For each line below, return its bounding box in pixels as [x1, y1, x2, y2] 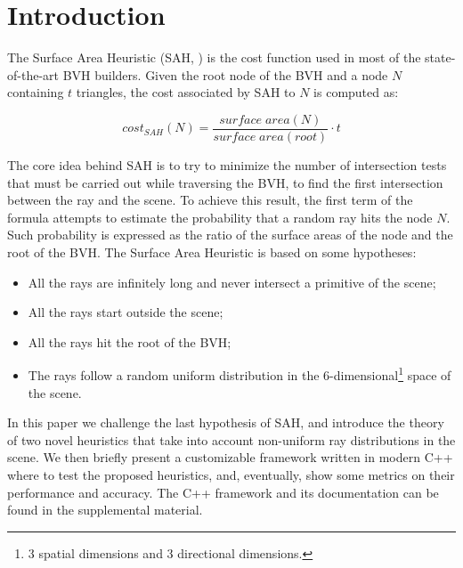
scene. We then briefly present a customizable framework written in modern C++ [7, 448, 453, 467]
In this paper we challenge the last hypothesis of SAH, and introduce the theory [7, 413, 444, 432]
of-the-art [7, 65, 59, 84]
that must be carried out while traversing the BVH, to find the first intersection [7, 173, 443, 191]
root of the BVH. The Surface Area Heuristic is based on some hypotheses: [7, 242, 417, 261]
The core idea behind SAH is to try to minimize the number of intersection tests [7, 155, 447, 174]
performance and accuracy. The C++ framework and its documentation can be [7, 483, 439, 501]
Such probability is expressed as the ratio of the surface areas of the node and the [7, 225, 453, 244]
